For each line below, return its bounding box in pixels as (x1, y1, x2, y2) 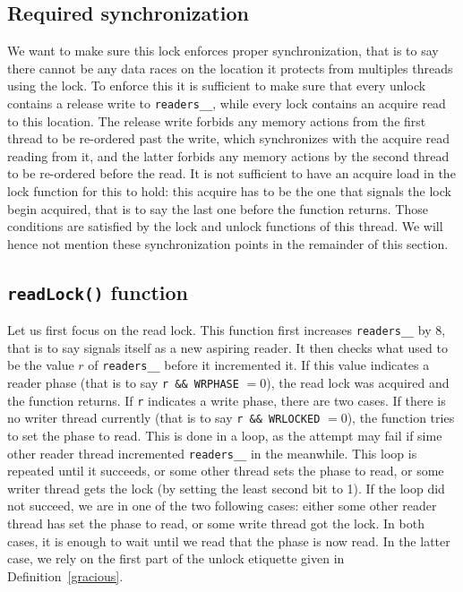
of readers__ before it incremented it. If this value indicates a (88, 356, 430, 374)
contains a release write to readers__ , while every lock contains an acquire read (7, 93, 446, 112)
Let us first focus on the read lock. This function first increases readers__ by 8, (7, 321, 446, 339)
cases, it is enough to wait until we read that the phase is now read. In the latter (7, 531, 450, 550)
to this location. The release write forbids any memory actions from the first (7, 111, 426, 130)
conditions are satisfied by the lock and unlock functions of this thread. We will (7, 217, 443, 236)
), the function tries (347, 408, 455, 427)
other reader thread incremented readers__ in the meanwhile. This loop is (7, 443, 417, 462)
